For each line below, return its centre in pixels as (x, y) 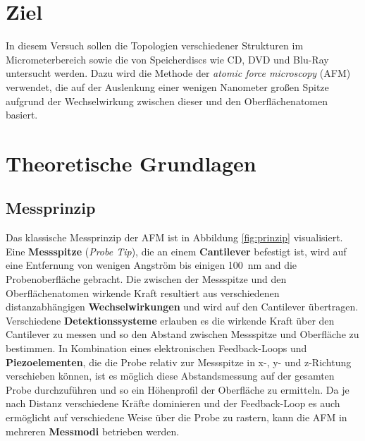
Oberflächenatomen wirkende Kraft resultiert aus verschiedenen (143, 292)
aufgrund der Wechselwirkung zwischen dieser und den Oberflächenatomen (167, 101)
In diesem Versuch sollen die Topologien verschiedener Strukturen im (155, 46)
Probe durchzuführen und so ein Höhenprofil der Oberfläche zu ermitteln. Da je (178, 389)
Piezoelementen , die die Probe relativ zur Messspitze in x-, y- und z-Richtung (179, 362)
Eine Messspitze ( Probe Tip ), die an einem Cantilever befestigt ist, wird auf (176, 251)
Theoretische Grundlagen (131, 163)
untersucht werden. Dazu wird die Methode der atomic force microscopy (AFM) (178, 73)
